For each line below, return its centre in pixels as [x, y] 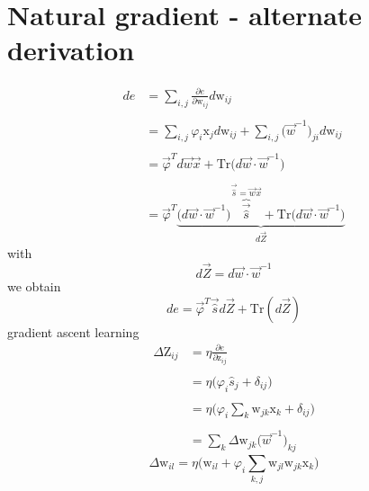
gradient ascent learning [73, 331]
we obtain [34, 286]
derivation [71, 50]
